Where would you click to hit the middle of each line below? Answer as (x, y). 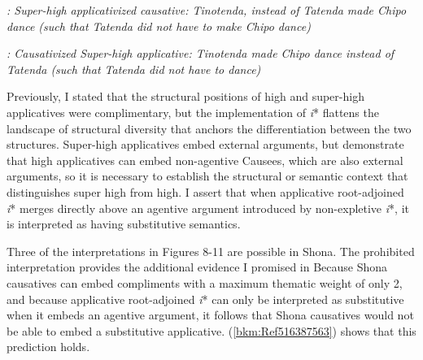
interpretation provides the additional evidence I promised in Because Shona (197, 267)
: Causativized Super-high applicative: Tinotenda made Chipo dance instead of (201, 53)
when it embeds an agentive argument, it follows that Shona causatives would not (210, 315)
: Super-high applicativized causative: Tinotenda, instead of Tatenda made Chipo (207, 10)
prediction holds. (48, 347)
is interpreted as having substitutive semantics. (124, 224)
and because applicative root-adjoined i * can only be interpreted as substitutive (205, 299)
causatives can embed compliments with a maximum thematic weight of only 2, (205, 282)
